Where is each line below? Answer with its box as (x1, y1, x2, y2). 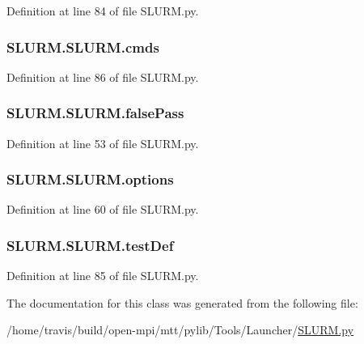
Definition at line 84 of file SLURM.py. (6, 2, 199, 19)
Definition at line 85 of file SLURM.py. (6, 267, 199, 284)
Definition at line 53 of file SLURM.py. (6, 134, 199, 151)
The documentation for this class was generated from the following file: (6, 294, 358, 311)
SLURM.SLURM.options (6, 169, 174, 189)
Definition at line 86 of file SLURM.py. (6, 68, 199, 85)
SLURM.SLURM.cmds (6, 36, 159, 57)
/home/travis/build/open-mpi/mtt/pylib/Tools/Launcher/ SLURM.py (6, 321, 354, 338)
